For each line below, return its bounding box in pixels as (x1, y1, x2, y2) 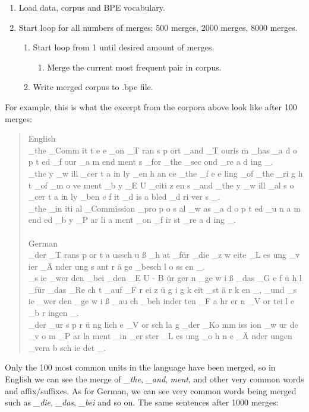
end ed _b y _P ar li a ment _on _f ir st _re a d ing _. (28, 213, 236, 226)
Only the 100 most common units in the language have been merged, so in (5, 361, 276, 373)
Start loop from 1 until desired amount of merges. (33, 41, 215, 53)
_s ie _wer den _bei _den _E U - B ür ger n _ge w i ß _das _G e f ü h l (28, 272, 302, 284)
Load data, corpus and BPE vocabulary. (18, 1, 165, 13)
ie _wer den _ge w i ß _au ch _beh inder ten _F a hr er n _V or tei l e (28, 295, 294, 307)
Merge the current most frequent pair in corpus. (47, 60, 222, 73)
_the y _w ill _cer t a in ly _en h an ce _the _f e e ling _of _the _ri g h (28, 167, 303, 179)
